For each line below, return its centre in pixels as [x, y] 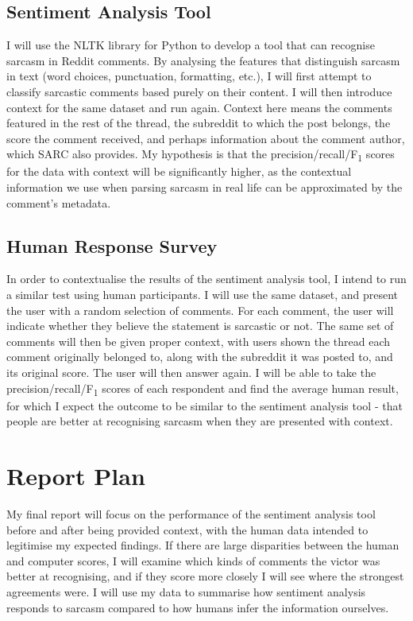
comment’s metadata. [59, 202]
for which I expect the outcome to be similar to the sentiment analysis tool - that [205, 405]
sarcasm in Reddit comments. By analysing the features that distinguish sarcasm [203, 60]
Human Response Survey [112, 245]
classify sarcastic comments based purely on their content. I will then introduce [199, 91]
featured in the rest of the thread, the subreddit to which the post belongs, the [199, 123]
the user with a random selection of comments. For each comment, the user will [200, 310]
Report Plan [76, 476]
